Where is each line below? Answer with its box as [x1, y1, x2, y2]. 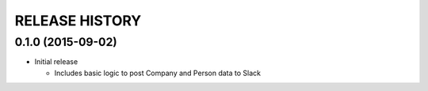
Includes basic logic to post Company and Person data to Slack [54, 68, 262, 78]
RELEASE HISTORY [14, 12, 142, 29]
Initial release [34, 57, 78, 66]
